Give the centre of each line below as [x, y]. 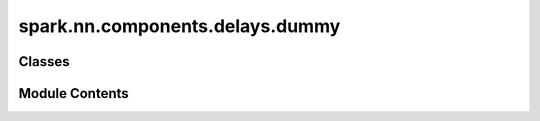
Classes [44, 61]
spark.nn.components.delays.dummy [179, 26]
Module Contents [73, 93]
